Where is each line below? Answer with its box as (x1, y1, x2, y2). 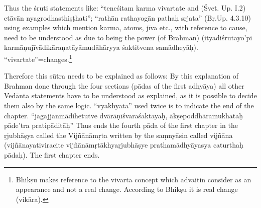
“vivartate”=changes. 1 (4, 52, 72, 64)
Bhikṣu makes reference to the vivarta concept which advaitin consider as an (16, 174, 251, 184)
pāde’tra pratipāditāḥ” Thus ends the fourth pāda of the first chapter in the (4, 120, 238, 130)
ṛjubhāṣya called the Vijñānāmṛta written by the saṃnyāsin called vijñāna (4, 129, 233, 140)
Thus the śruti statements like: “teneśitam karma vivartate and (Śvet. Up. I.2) (4, 3, 246, 13)
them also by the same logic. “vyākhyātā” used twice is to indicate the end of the (4, 100, 254, 110)
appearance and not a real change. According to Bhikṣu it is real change (16, 184, 238, 194)
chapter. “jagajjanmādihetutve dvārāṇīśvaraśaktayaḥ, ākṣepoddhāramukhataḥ (4, 110, 243, 120)
